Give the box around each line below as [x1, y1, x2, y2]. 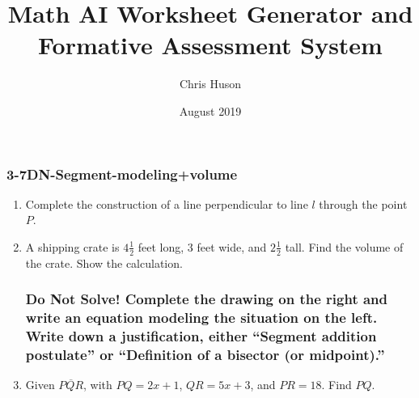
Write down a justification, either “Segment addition [25, 326, 377, 346]
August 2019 [179, 102, 242, 119]
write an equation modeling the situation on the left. [25, 307, 378, 328]
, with [83, 376, 112, 393]
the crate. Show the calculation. [25, 254, 183, 271]
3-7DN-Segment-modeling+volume [6, 163, 238, 184]
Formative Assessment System [38, 28, 383, 61]
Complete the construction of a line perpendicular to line [25, 195, 308, 212]
